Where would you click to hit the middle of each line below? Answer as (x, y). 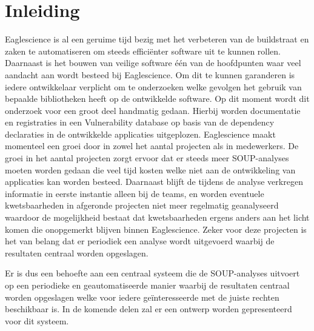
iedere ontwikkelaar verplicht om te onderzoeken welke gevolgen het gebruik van (153, 86)
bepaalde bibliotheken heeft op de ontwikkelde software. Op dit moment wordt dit (157, 99)
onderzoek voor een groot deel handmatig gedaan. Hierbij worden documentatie (153, 110)
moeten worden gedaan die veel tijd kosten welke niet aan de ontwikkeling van (150, 169)
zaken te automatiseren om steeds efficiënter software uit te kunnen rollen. (143, 51)
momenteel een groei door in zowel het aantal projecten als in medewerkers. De (152, 146)
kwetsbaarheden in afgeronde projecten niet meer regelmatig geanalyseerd (142, 205)
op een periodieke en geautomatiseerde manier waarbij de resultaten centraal (147, 285)
